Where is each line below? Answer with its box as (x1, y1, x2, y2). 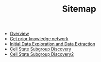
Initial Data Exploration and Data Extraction (9, 41, 96, 47)
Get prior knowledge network (9, 36, 69, 42)
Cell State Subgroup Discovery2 (9, 51, 74, 57)
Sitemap (62, 3, 97, 15)
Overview (9, 31, 29, 37)
